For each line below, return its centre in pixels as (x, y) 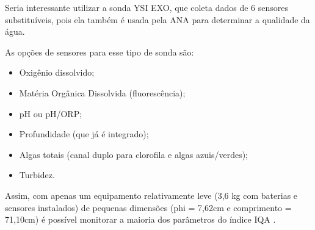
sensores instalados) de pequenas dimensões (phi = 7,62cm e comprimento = (148, 207)
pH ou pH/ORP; (51, 113)
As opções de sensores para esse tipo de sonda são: (100, 52)
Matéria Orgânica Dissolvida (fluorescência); (102, 92)
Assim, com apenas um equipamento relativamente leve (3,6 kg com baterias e (151, 195)
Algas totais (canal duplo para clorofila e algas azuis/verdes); (134, 154)
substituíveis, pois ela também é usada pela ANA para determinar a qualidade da (157, 19)
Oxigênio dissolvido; (57, 72)
